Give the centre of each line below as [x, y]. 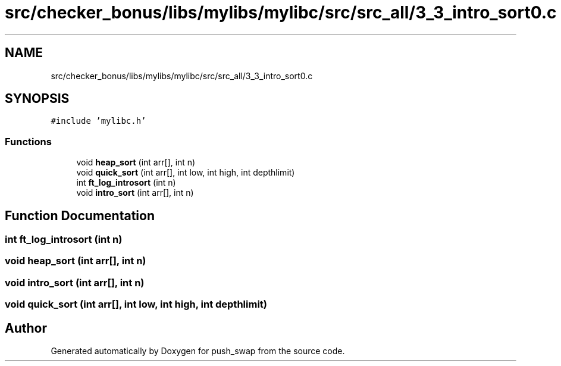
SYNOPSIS [37, 99]
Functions [28, 141]
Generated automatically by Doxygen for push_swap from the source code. [198, 351]
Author [26, 328]
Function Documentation [80, 215]
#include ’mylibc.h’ [98, 121]
